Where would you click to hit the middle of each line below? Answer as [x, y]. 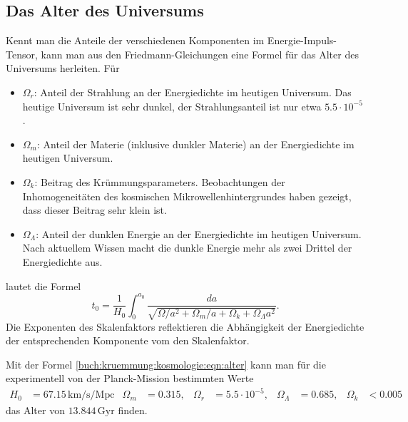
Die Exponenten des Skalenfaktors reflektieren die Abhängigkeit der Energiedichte [185, 326]
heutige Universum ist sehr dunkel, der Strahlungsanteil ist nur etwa [172, 106]
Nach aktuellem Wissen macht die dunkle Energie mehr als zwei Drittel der [187, 248]
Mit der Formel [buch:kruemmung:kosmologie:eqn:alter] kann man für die [166, 364]
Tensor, [22, 54]
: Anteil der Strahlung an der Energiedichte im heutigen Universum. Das [193, 92]
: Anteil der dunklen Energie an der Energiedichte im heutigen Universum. [199, 233]
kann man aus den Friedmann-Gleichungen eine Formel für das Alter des [200, 54]
